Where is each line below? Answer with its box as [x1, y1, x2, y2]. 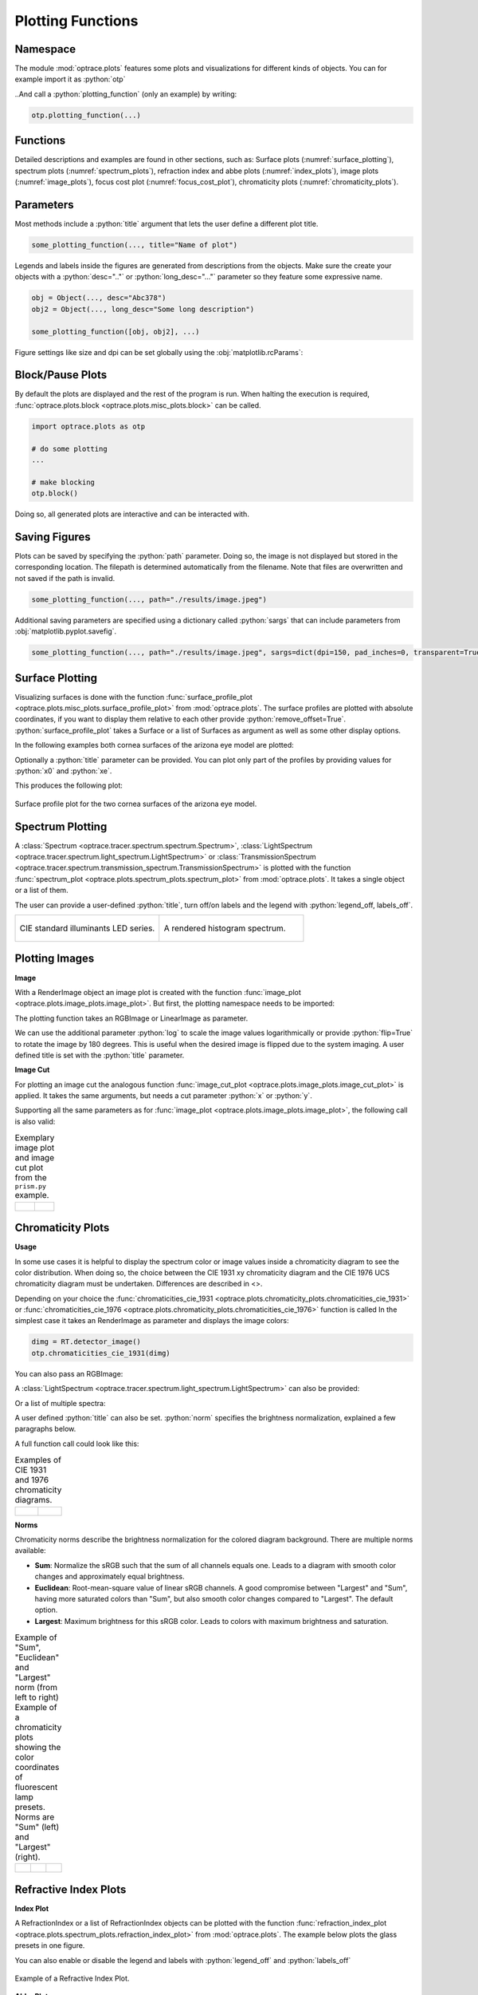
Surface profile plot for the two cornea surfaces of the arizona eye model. [14, 799, 257, 808]
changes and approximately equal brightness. [34, 1572, 185, 1582]
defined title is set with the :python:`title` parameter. [14, 1050, 185, 1060]
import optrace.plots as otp [31, 421, 146, 431]
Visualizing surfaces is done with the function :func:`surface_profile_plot [14, 692, 253, 701]
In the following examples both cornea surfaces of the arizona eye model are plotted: [14, 741, 294, 750]
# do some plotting [31, 444, 108, 453]
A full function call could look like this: [14, 1439, 139, 1448]
